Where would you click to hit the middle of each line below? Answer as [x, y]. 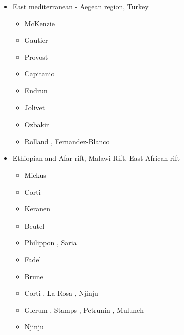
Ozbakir [37, 124]
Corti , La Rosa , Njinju [61, 293]
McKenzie [39, 23]
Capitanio [39, 74]
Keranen [37, 209]
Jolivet [35, 107]
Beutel [34, 225]
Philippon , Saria [50, 242]
